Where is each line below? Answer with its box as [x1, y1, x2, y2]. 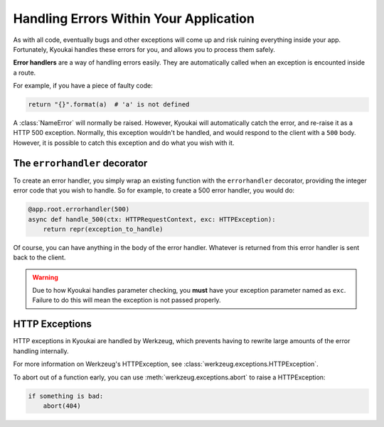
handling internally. [13, 347, 69, 355]
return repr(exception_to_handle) [43, 225, 164, 233]
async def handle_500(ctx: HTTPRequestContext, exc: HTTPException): [28, 215, 276, 223]
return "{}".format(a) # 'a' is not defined [28, 100, 190, 109]
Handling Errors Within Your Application [13, 11, 255, 26]
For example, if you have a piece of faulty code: [13, 82, 153, 90]
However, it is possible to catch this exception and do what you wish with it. [13, 139, 235, 147]
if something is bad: [28, 391, 104, 400]
